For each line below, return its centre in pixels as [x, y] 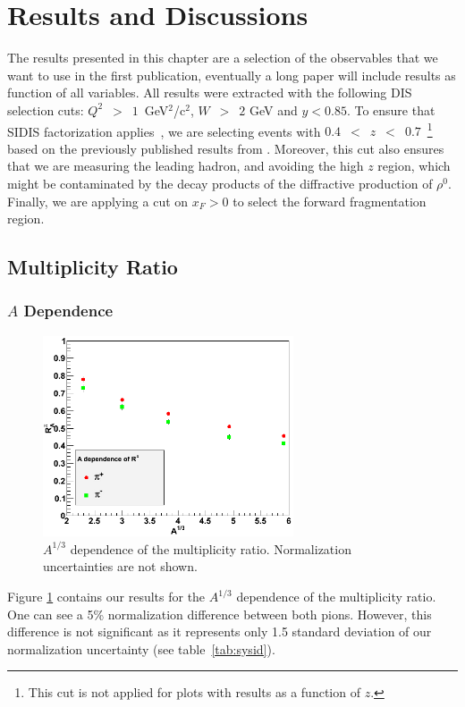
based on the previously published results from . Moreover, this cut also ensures [226, 148]
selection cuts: [46, 109]
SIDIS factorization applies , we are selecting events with [164, 131]
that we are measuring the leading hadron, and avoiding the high [186, 166]
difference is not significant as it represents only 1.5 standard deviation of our [220, 631]
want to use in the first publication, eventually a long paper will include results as [232, 75]
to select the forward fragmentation [330, 201]
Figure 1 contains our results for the [106, 597]
